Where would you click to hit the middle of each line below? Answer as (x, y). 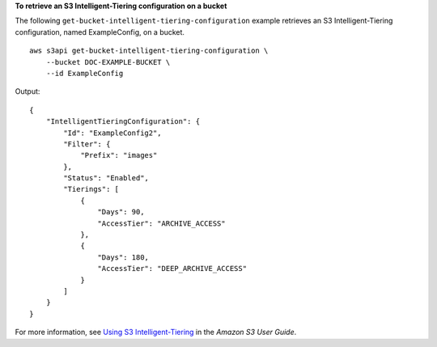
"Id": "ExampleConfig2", (112, 133)
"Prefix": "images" (119, 155)
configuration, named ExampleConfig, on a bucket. (100, 32)
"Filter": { (87, 144)
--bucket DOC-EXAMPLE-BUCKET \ (108, 62)
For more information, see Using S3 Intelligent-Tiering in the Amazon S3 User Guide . (156, 332)
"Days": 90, (121, 212)
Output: (28, 91)
